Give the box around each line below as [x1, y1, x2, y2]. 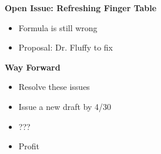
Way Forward [5, 61, 61, 73]
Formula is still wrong [18, 21, 98, 34]
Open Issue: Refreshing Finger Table [5, 2, 157, 14]
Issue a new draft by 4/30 [18, 100, 112, 112]
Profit [18, 140, 40, 152]
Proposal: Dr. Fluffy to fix [18, 41, 113, 53]
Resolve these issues [18, 81, 90, 93]
